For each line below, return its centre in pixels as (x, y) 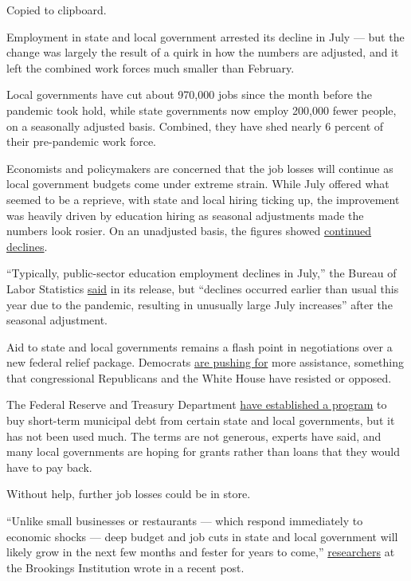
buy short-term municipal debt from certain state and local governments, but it (201, 420)
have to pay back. (49, 467)
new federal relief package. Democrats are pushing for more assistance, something (205, 362)
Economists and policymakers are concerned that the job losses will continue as (200, 168)
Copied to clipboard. (57, 10)
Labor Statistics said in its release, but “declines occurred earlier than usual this (203, 288)
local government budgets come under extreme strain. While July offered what (198, 184)
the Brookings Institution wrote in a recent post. (125, 567)
